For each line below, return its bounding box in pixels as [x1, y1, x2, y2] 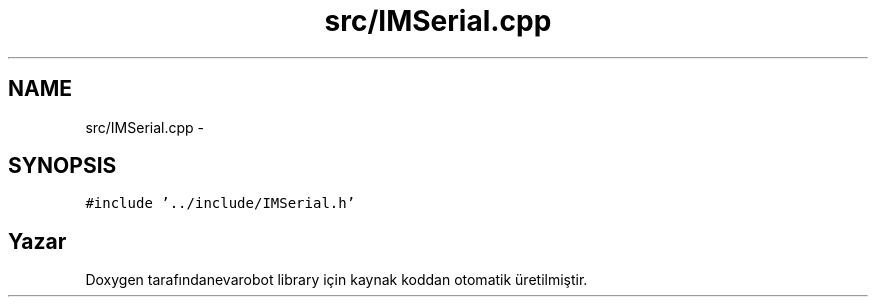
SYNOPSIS [8, 153, 117, 179]
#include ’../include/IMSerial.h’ [85, 195, 356, 212]
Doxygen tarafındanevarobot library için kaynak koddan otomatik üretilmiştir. [85, 271, 588, 289]
